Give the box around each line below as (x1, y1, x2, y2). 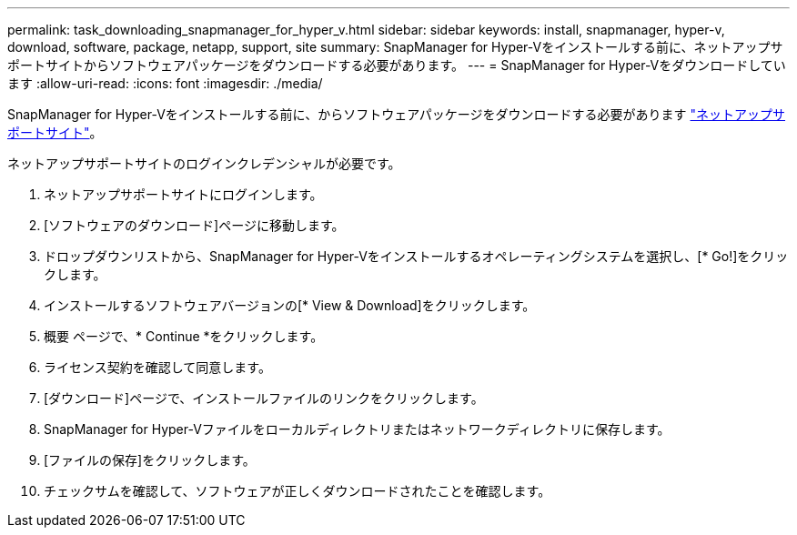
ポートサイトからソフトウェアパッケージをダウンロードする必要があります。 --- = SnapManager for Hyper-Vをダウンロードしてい (7, 57, 786, 73)
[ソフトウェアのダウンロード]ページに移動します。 (44, 217, 345, 233)
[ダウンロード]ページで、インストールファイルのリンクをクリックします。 (44, 390, 484, 406)
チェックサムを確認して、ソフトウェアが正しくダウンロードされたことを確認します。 (44, 483, 551, 499)
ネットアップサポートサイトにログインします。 (44, 187, 323, 202)
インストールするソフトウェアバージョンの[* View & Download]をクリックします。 (44, 298, 536, 313)
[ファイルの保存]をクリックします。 (44, 452, 256, 468)
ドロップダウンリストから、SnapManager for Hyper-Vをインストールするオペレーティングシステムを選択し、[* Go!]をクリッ (44, 248, 789, 264)
